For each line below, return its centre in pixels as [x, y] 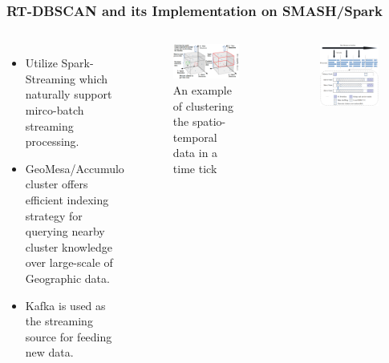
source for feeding [69, 336]
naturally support [69, 94]
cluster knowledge [69, 246]
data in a [195, 153]
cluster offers [57, 184]
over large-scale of [69, 262]
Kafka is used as [65, 305]
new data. [49, 352]
